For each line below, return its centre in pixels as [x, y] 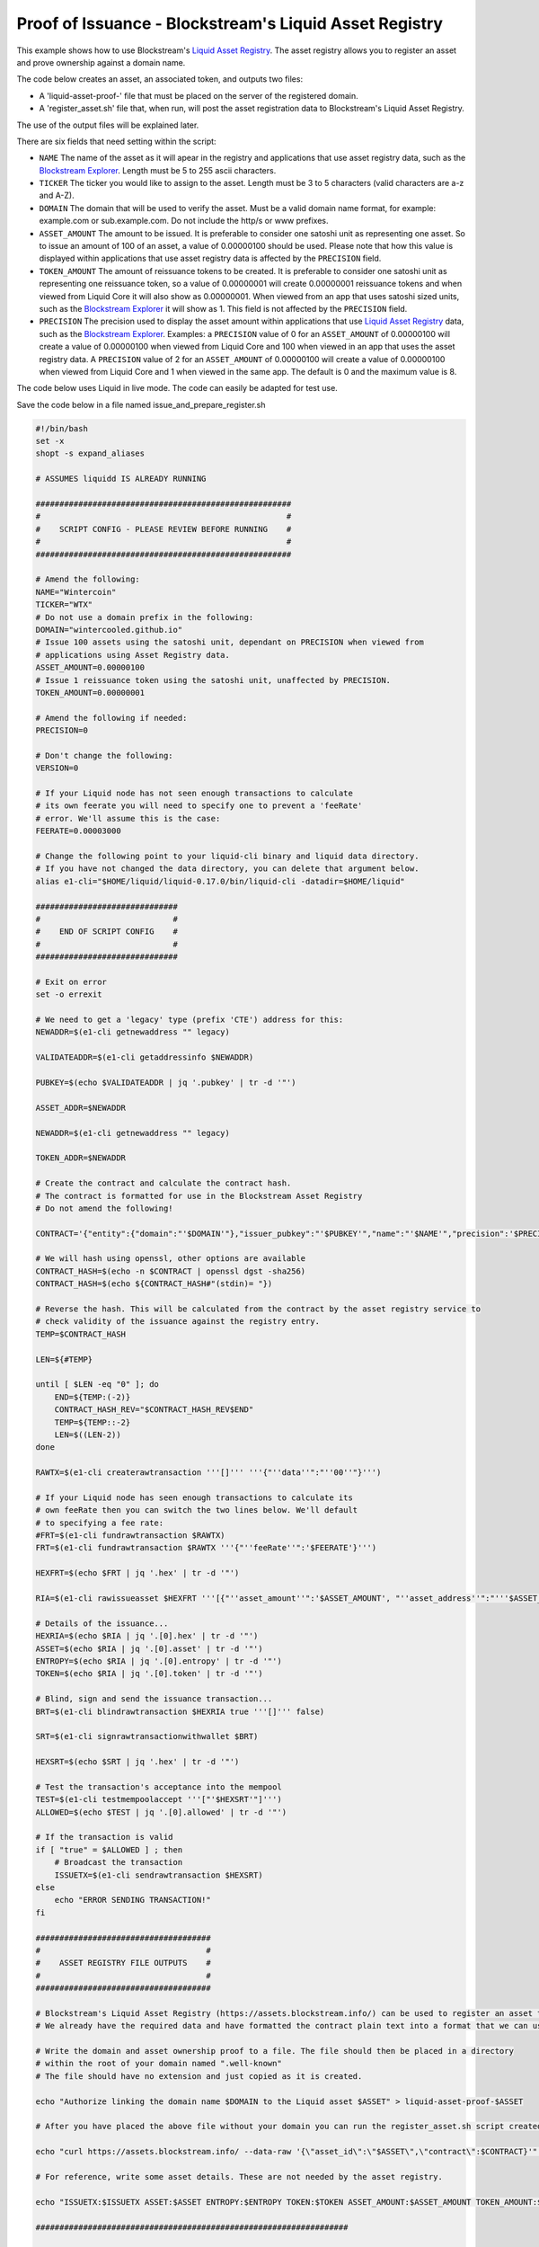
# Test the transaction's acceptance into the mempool [159, 1787]
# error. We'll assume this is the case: [128, 818]
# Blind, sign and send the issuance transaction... [154, 1699]
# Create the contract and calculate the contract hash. [163, 1183]
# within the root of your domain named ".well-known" [159, 2064]
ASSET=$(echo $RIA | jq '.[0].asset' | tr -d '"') [150, 1648]
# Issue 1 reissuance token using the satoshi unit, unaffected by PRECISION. [213, 680]
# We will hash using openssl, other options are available [171, 1259]
